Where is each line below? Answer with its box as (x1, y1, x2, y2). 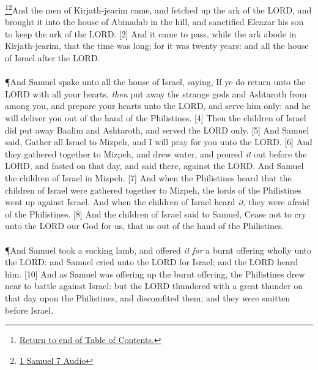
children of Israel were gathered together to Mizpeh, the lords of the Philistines (5, 183, 301, 196)
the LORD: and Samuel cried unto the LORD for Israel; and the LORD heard (5, 255, 298, 268)
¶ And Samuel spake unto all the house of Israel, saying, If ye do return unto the (5, 75, 306, 88)
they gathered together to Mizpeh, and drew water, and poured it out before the (5, 147, 307, 160)
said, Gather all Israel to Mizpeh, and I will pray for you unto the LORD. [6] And (5, 135, 312, 148)
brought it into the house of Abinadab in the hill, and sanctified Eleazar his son (5, 15, 304, 28)
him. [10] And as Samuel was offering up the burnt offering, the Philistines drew (5, 267, 305, 280)
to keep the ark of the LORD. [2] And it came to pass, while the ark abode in (5, 27, 297, 40)
